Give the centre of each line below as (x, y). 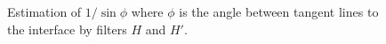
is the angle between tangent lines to (279, 11)
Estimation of (44, 11)
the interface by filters (67, 29)
